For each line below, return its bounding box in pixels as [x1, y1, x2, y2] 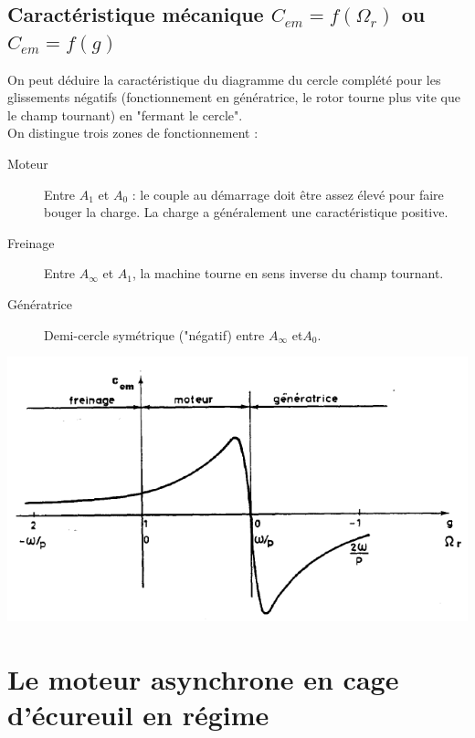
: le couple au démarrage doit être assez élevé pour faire [132, 184, 444, 203]
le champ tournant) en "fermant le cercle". [7, 105, 243, 124]
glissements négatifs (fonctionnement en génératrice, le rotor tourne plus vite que [7, 88, 461, 107]
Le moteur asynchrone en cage [7, 660, 399, 697]
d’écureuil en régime [7, 695, 269, 733]
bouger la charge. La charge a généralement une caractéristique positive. [44, 203, 449, 222]
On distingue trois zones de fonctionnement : [7, 123, 259, 142]
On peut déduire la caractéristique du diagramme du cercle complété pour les [7, 69, 441, 88]
